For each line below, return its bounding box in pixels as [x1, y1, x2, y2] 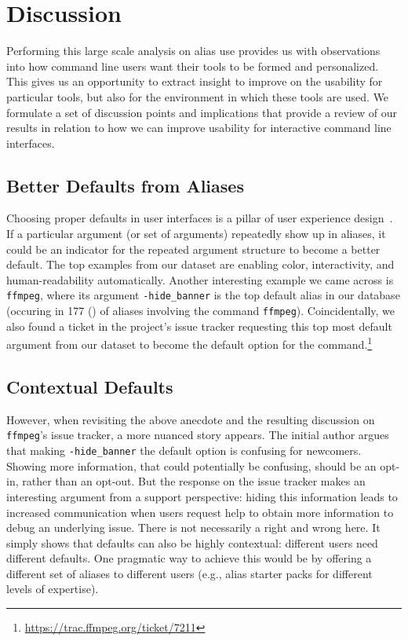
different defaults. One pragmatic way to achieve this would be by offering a [6, 550, 372, 566]
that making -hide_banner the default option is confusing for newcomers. [6, 442, 362, 459]
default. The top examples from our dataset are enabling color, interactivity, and [6, 256, 395, 273]
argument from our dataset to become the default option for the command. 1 [6, 334, 373, 353]
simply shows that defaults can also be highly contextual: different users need [6, 534, 378, 551]
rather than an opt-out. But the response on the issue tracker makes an [22, 473, 366, 489]
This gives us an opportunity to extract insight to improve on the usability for [6, 73, 383, 90]
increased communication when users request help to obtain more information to [6, 504, 394, 520]
